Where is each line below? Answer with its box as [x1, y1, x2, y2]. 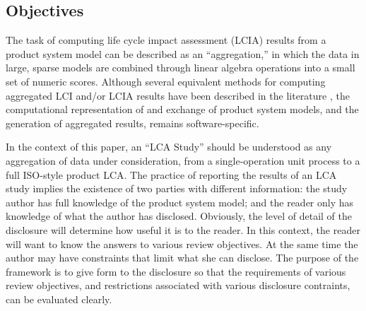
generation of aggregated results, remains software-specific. [6, 115, 259, 130]
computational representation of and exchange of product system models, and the [6, 102, 359, 117]
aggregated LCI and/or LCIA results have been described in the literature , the [6, 88, 350, 102]
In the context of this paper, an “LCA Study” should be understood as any [6, 139, 332, 154]
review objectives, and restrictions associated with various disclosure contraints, [6, 278, 350, 293]
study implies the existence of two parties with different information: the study [6, 181, 348, 196]
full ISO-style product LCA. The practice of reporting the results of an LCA [6, 167, 337, 182]
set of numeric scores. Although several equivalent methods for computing [6, 74, 326, 88]
